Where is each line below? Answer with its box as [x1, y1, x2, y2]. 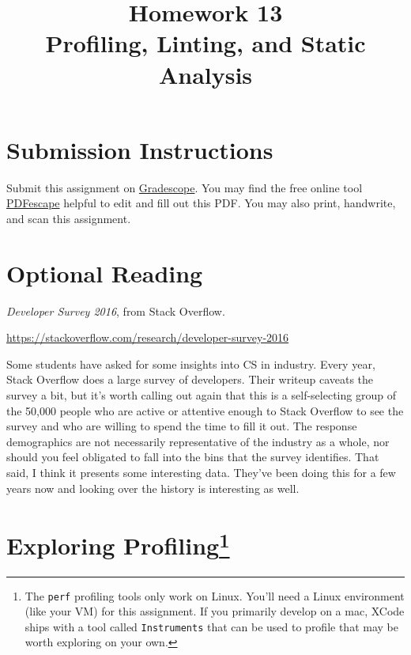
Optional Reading [6, 256, 203, 289]
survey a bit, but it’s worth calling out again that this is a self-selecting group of [6, 386, 396, 403]
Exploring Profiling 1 [6, 526, 230, 562]
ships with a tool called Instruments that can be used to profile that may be [25, 618, 398, 634]
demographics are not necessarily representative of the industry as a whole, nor [6, 433, 390, 449]
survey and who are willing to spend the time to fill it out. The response [6, 418, 357, 434]
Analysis [158, 58, 253, 90]
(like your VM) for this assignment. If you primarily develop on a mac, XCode [25, 603, 405, 619]
